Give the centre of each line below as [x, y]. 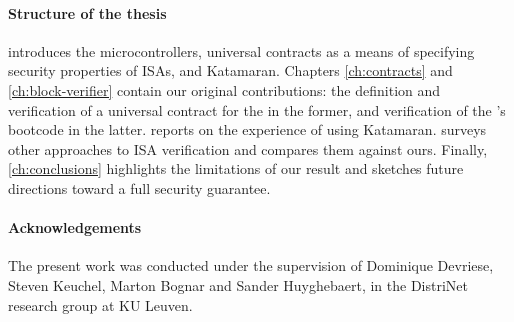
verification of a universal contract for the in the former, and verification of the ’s [257, 109]
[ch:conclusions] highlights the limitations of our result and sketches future [236, 168]
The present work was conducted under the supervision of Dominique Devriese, [251, 265]
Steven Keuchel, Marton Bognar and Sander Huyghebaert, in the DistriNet [238, 284]
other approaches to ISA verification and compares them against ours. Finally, [248, 148]
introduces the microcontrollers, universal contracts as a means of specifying [241, 50]
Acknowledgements [75, 227]
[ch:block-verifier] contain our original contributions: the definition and [224, 89]
